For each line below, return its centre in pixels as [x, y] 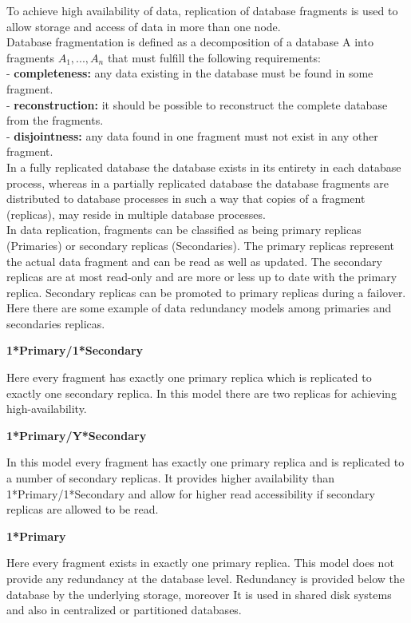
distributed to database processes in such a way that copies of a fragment [186, 198]
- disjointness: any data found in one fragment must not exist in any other [192, 135]
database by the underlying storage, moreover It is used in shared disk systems [199, 594]
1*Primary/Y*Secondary [77, 435]
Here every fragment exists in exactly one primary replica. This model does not [200, 563]
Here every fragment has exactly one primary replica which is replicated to [189, 377]
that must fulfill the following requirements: [214, 57]
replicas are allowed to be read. [83, 509]
